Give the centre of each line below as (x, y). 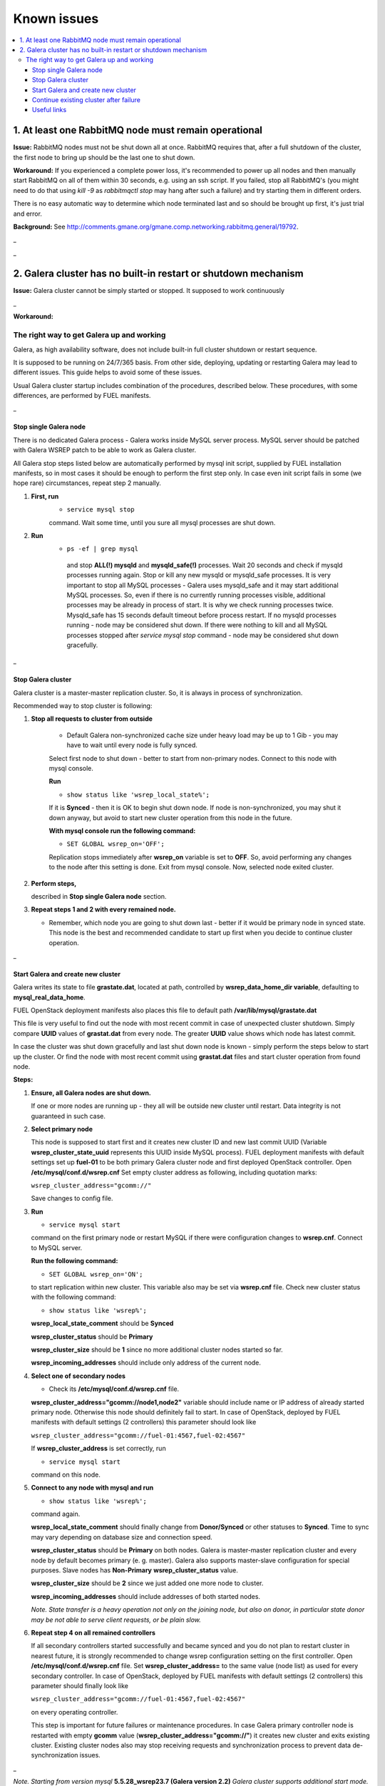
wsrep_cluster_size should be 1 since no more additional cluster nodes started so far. (157, 1350)
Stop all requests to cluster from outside (92, 719)
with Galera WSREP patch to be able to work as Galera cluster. (104, 450)
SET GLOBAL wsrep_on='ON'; (96, 1274)
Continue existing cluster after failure (86, 99)
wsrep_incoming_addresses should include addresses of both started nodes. (145, 1596)
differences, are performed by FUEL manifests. (82, 396)
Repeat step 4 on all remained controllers (93, 1632)
